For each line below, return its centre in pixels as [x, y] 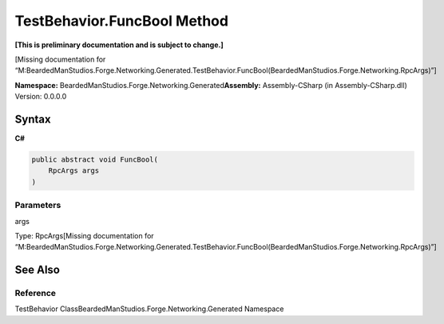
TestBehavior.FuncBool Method [122, 21]
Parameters [38, 206]
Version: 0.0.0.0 [41, 97]
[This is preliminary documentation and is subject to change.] [119, 45]
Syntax [33, 119]
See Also [37, 270]
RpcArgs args [74, 171]
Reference [35, 294]
